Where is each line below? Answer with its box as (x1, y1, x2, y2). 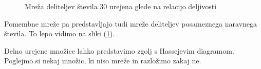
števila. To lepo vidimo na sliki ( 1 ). (4, 28, 115, 39)
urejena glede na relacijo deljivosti (109, 1, 217, 11)
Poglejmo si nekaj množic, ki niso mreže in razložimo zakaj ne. (4, 55, 201, 66)
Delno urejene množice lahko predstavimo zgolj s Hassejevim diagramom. (4, 45, 234, 56)
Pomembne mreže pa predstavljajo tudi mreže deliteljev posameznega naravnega (4, 18, 257, 29)
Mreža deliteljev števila (25, 1, 98, 11)
